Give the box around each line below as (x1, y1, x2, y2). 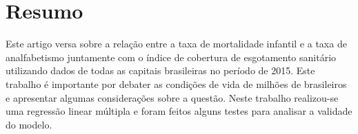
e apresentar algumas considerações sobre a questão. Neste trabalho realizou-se (6, 90, 339, 104)
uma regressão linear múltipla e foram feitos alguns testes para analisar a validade (6, 104, 352, 118)
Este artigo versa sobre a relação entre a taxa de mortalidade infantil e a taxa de (6, 36, 347, 51)
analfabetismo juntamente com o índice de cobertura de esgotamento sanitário (6, 49, 337, 64)
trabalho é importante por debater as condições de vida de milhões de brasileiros (6, 76, 347, 91)
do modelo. (6, 117, 52, 131)
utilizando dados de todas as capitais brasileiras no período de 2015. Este (6, 63, 315, 78)
